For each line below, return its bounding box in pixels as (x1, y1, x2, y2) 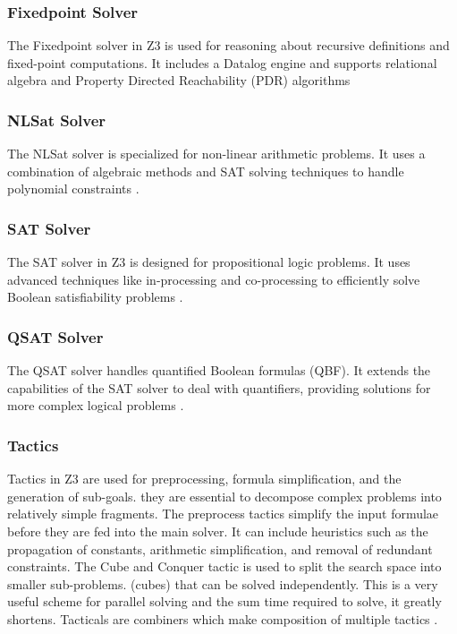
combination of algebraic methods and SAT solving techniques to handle (7, 161, 404, 180)
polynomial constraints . (7, 179, 140, 198)
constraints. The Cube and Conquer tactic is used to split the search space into (7, 557, 442, 576)
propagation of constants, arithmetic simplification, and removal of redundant (7, 539, 433, 558)
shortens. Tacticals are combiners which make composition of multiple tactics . (7, 609, 438, 628)
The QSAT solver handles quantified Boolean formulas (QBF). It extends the (7, 361, 431, 380)
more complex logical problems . (7, 396, 184, 415)
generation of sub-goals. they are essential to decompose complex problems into (7, 486, 442, 505)
